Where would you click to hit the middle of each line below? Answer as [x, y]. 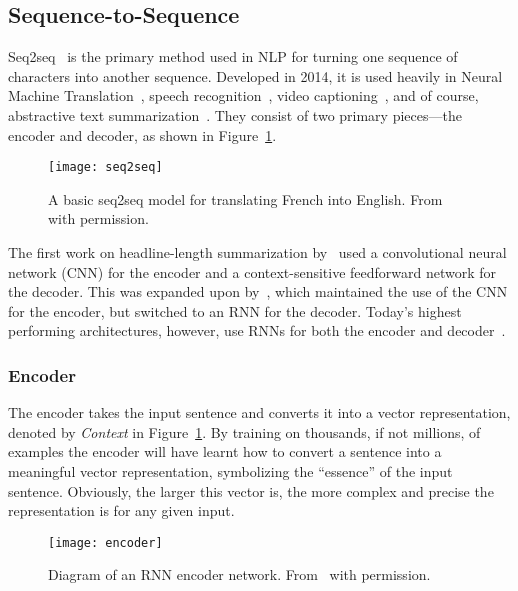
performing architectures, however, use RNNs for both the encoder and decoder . [257, 330]
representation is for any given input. [121, 510]
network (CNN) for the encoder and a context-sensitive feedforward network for [252, 271]
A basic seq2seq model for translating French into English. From [245, 198]
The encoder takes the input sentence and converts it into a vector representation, [259, 412]
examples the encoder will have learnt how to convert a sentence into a [225, 451]
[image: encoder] [105, 542]
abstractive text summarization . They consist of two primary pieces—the [235, 114]
